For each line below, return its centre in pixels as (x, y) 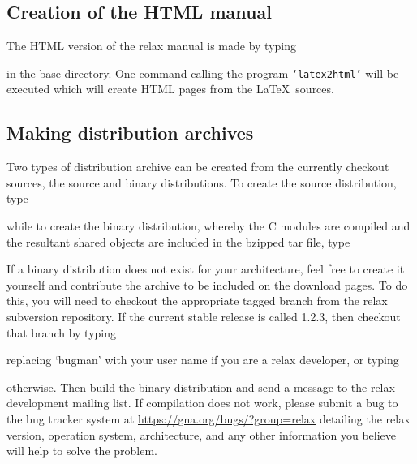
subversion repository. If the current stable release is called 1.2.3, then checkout (204, 316)
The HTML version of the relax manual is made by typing (152, 46)
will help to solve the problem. (82, 451)
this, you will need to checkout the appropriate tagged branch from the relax (197, 301)
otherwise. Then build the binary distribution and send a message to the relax (201, 387)
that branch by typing (62, 332)
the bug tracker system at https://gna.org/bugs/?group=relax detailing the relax (208, 418)
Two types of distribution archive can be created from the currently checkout (198, 167)
